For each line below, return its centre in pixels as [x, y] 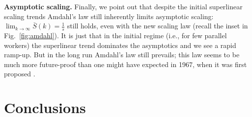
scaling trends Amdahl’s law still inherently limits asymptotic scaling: [109, 16]
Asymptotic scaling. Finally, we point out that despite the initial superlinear [123, 6]
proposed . [20, 74]
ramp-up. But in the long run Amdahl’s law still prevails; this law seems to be [122, 55]
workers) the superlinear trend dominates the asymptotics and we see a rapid [120, 45]
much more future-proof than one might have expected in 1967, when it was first [126, 64]
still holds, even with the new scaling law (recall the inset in [157, 26]
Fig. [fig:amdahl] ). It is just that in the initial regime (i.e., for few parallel [115, 35]
